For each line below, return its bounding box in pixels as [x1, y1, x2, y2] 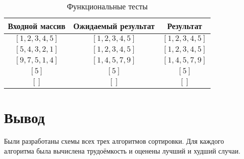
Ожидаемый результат [73, 20, 155, 32]
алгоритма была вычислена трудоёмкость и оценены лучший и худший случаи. [4, 145, 241, 156]
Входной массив [8, 20, 65, 32]
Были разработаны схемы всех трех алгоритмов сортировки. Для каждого [4, 136, 224, 146]
